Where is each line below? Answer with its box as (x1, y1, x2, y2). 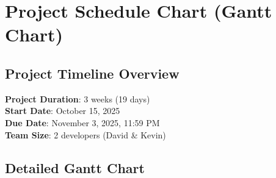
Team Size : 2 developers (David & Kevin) (5, 128, 166, 141)
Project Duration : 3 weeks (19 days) (5, 92, 150, 105)
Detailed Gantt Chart (5, 158, 145, 177)
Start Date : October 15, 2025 (5, 104, 120, 117)
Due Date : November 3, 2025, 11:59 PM (5, 116, 160, 129)
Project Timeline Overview (5, 63, 180, 82)
